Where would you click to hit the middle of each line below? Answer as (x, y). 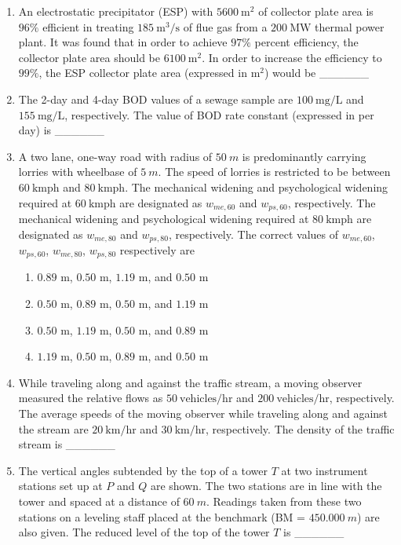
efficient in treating (88, 26)
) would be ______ (316, 73)
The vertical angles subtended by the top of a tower (143, 470)
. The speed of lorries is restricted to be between (274, 172)
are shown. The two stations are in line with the (266, 486)
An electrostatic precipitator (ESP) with (116, 11)
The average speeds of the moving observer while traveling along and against (203, 413)
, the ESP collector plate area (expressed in (143, 73)
